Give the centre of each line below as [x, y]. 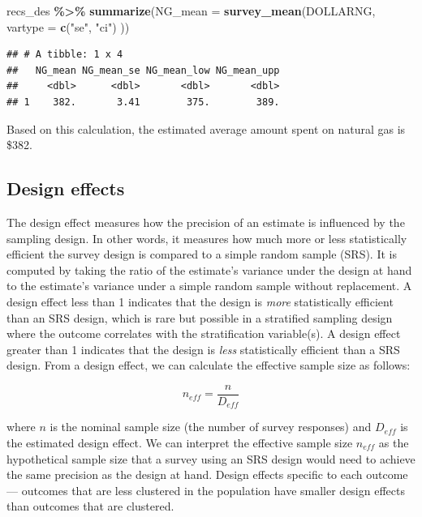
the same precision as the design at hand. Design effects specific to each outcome [207, 474]
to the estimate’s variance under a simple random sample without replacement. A [209, 286]
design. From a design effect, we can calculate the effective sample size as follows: [209, 365]
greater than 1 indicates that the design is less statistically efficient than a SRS [203, 349]
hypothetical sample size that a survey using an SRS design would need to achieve [211, 458]
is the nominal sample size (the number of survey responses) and [211, 427]
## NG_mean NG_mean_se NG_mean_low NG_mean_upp [143, 70]
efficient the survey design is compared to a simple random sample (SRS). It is [202, 254]
